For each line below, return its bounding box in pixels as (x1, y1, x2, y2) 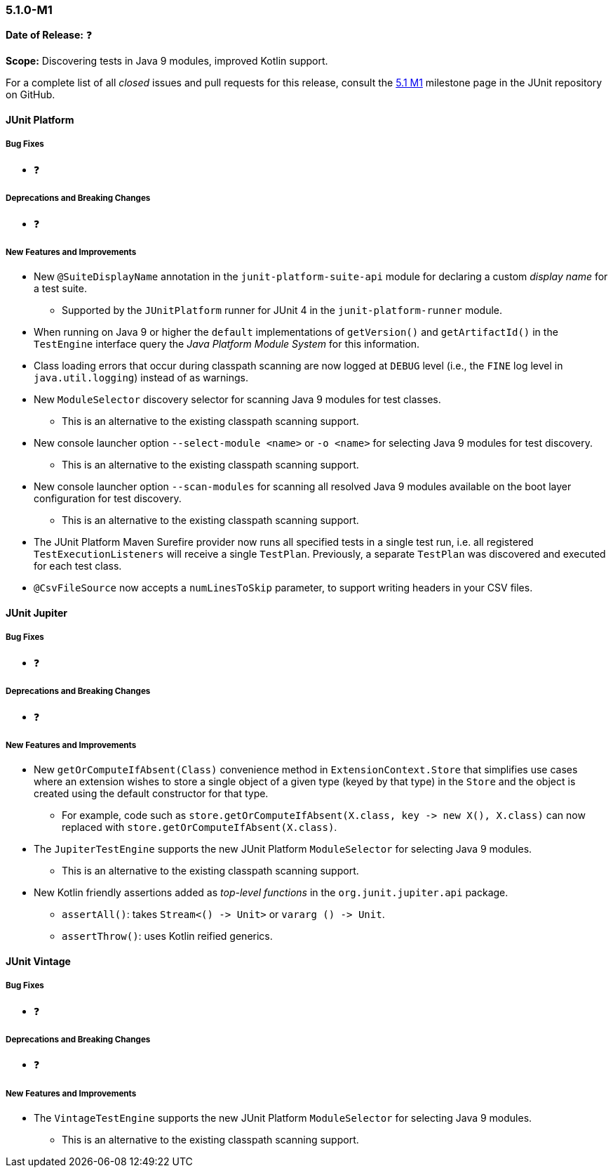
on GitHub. (6, 89, 55, 101)
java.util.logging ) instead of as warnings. (34, 372, 248, 384)
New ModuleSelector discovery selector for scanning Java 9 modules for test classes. (34, 393, 441, 406)
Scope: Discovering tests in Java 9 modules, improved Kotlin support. (6, 55, 328, 67)
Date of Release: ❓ (6, 29, 93, 41)
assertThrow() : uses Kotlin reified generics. (62, 930, 273, 943)
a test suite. (34, 282, 88, 295)
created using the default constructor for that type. (34, 787, 269, 800)
